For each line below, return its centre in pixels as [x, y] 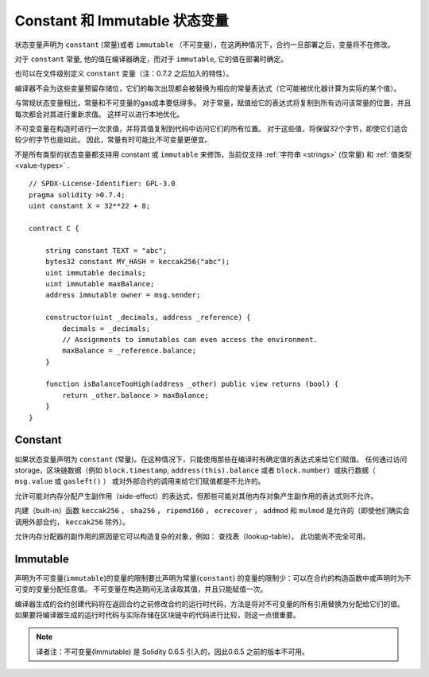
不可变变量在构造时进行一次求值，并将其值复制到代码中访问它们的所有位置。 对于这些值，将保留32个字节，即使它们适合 [211, 128]
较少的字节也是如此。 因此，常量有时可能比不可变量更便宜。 [113, 140]
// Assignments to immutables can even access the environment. [190, 339]
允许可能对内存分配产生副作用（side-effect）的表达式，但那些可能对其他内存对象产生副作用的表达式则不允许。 [196, 496]
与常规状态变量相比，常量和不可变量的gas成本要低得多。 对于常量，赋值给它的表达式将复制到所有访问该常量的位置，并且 [213, 103]
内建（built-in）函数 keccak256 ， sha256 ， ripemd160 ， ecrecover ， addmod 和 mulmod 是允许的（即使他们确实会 [212, 511]
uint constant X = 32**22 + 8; [90, 206]
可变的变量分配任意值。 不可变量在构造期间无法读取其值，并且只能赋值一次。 [141, 589]
